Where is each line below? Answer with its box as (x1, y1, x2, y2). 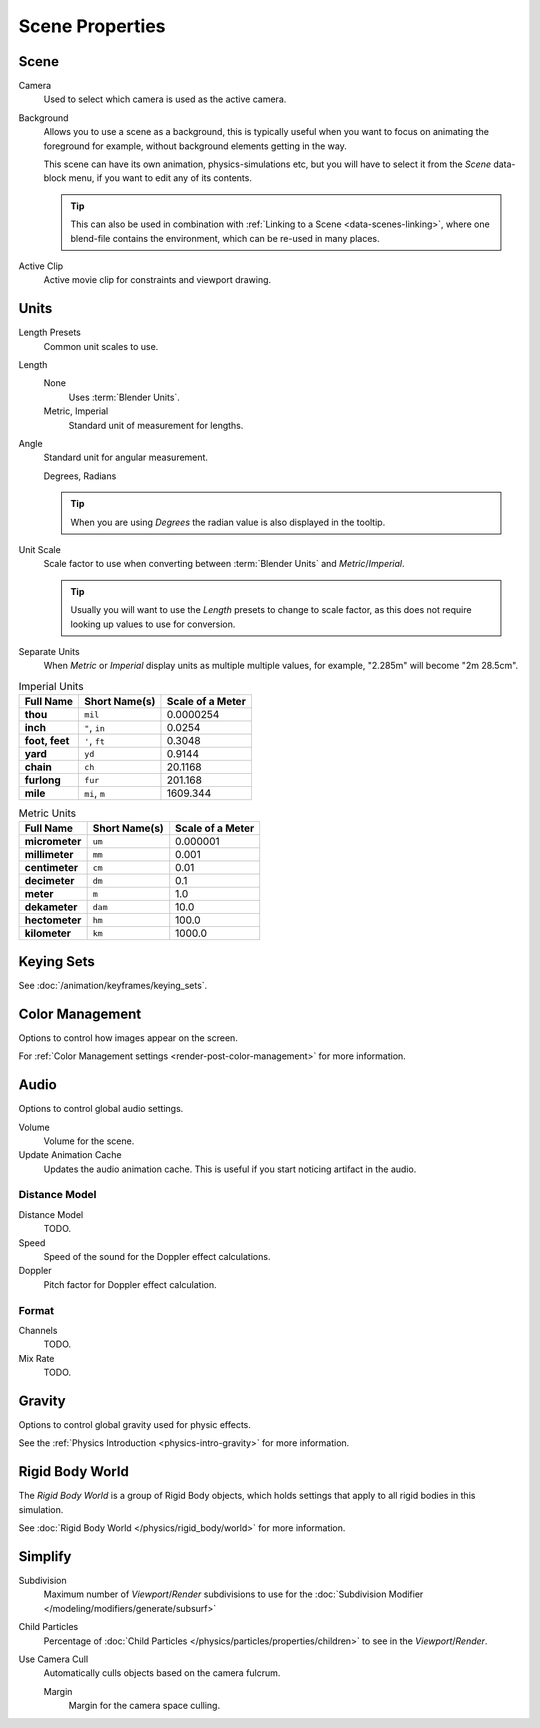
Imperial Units (18, 679, 84, 693)
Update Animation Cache (18, 1149, 122, 1161)
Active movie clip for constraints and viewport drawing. (43, 274, 272, 286)
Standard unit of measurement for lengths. (68, 419, 244, 431)
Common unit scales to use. (43, 340, 159, 352)
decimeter (24, 874, 75, 888)
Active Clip (18, 260, 64, 272)
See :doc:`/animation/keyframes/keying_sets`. (18, 979, 208, 991)
